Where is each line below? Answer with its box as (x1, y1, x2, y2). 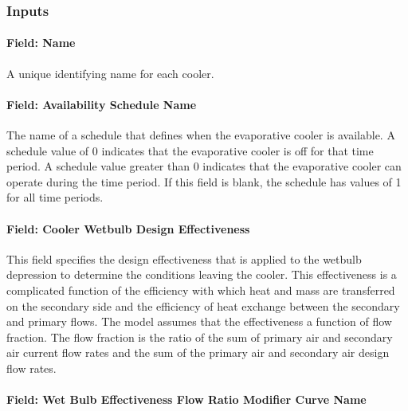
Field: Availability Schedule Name (6, 96, 197, 112)
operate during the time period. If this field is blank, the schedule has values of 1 (6, 173, 402, 190)
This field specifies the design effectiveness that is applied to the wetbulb (6, 250, 362, 267)
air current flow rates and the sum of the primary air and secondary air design (6, 344, 390, 361)
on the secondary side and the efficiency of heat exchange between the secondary (6, 297, 400, 314)
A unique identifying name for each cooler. (6, 65, 214, 81)
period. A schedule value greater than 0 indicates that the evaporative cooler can (6, 158, 402, 174)
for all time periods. (6, 189, 104, 205)
